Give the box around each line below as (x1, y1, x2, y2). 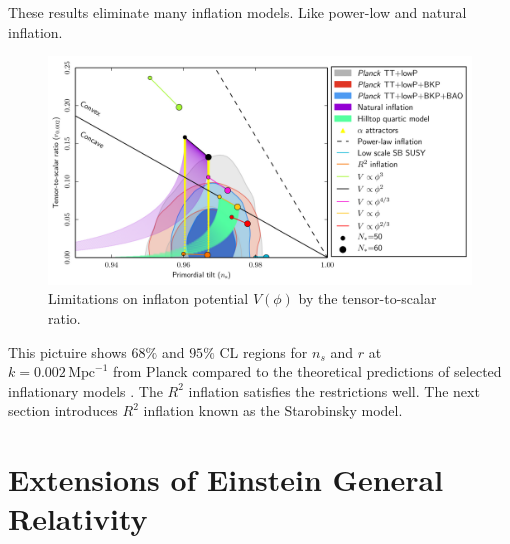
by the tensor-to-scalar (298, 288, 437, 309)
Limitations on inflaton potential (48, 288, 249, 309)
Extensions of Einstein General (8, 459, 444, 500)
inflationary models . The (8, 380, 163, 401)
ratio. (48, 307, 81, 328)
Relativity (8, 498, 148, 539)
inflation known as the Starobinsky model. (143, 400, 403, 421)
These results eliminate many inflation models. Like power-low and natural (8, 2, 467, 22)
